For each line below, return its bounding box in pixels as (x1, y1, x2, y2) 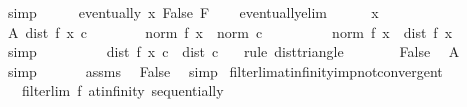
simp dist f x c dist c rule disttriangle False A (7, 41, 460, 62)
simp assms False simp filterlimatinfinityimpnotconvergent (7, 60, 443, 81)
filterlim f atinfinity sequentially (21, 80, 224, 101)
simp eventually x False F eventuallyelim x (7, 2, 379, 22)
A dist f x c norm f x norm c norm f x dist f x (7, 21, 453, 42)
